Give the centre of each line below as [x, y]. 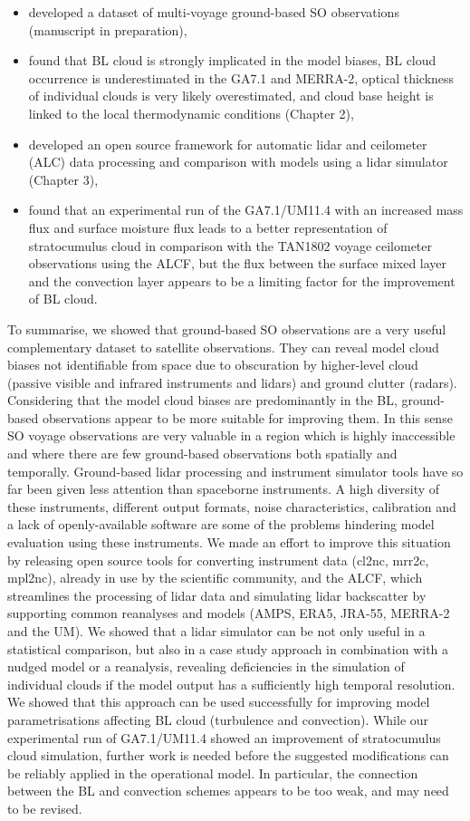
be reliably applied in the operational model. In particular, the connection [213, 773]
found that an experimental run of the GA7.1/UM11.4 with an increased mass [246, 210]
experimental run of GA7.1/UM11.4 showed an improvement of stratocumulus [224, 737]
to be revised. [45, 808]
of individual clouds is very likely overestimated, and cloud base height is [231, 96]
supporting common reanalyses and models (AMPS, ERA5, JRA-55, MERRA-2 [229, 613]
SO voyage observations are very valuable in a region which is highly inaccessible [231, 435]
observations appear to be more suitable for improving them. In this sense [247, 417]
